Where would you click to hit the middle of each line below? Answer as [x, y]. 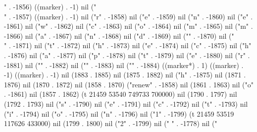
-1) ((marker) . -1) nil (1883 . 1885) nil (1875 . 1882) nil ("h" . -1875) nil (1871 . [125, 75]
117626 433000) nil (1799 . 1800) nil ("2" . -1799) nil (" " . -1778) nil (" [111, 123]
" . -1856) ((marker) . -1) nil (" [50, 6]
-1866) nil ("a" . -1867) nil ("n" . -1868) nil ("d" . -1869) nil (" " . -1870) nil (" [119, 35]
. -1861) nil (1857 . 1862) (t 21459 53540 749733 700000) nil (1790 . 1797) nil [121, 94]
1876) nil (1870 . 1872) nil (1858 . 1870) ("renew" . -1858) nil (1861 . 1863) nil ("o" [129, 84]
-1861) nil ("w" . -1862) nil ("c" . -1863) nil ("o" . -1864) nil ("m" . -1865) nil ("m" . [128, 26]
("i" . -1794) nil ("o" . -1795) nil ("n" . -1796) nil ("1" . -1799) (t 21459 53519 [119, 113]
